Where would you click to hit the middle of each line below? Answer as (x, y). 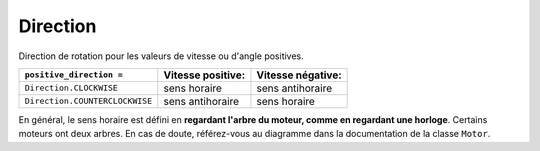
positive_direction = (74, 75)
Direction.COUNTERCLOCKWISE (88, 101)
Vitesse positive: (204, 75)
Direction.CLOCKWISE (71, 88)
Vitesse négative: (299, 75)
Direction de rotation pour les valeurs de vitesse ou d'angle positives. (161, 56)
